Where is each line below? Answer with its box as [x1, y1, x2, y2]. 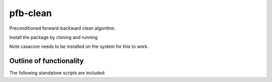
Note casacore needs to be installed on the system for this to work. [9, 43, 149, 50]
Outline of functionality [9, 57, 84, 65]
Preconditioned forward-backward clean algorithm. [9, 25, 116, 31]
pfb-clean [9, 8, 52, 19]
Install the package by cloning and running [9, 34, 98, 40]
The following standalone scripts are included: [9, 70, 106, 76]
